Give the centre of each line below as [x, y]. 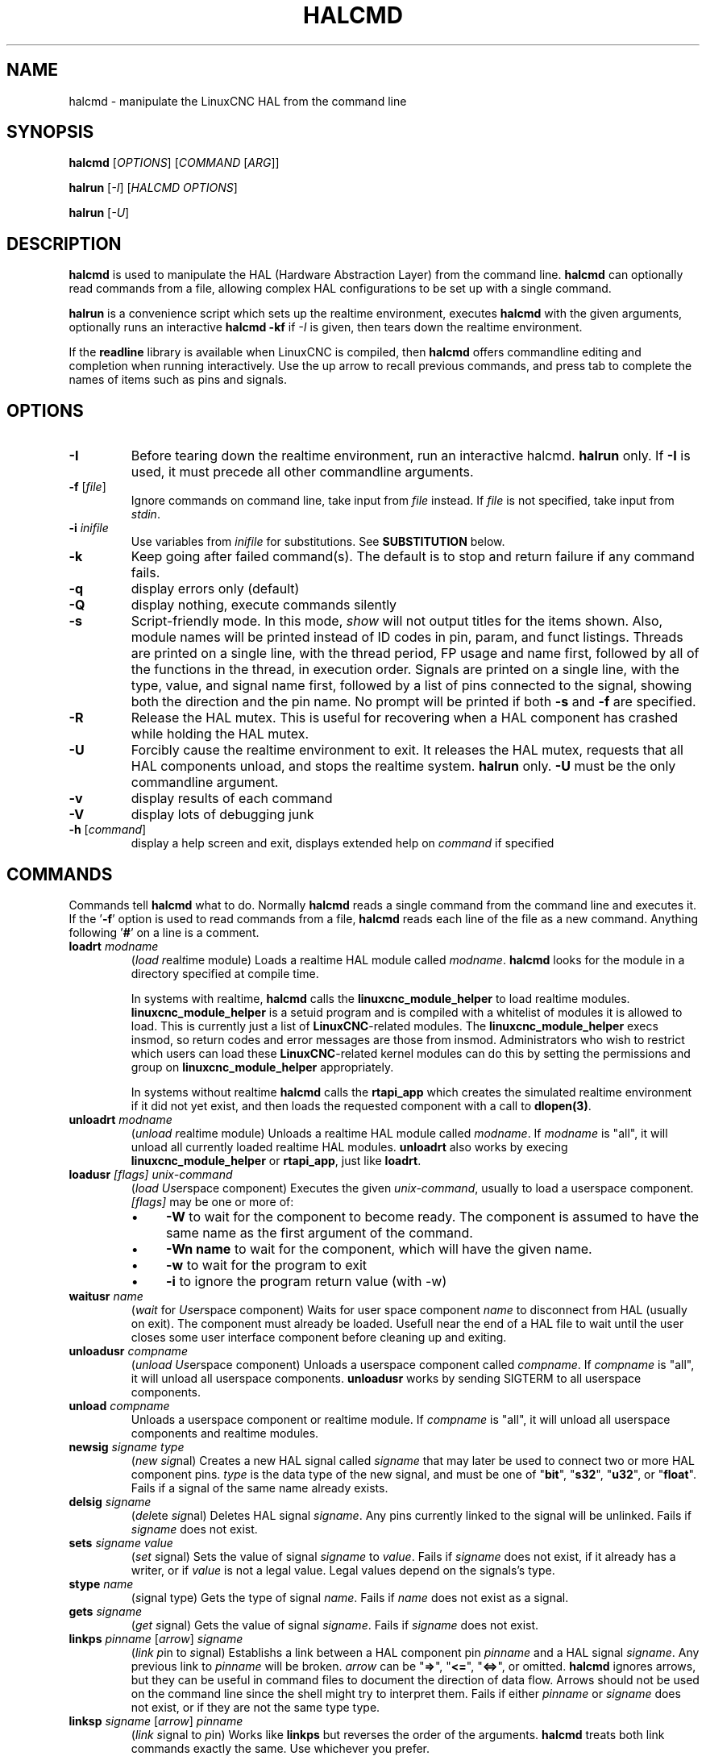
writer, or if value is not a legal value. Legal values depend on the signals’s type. [343, 1570]
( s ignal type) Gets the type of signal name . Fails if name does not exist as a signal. [350, 1597]
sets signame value [121, 1542]
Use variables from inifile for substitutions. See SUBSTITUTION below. [318, 542]
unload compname [119, 1405]
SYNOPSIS [50, 132]
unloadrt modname [120, 1119]
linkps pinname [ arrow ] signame [156, 1638]
